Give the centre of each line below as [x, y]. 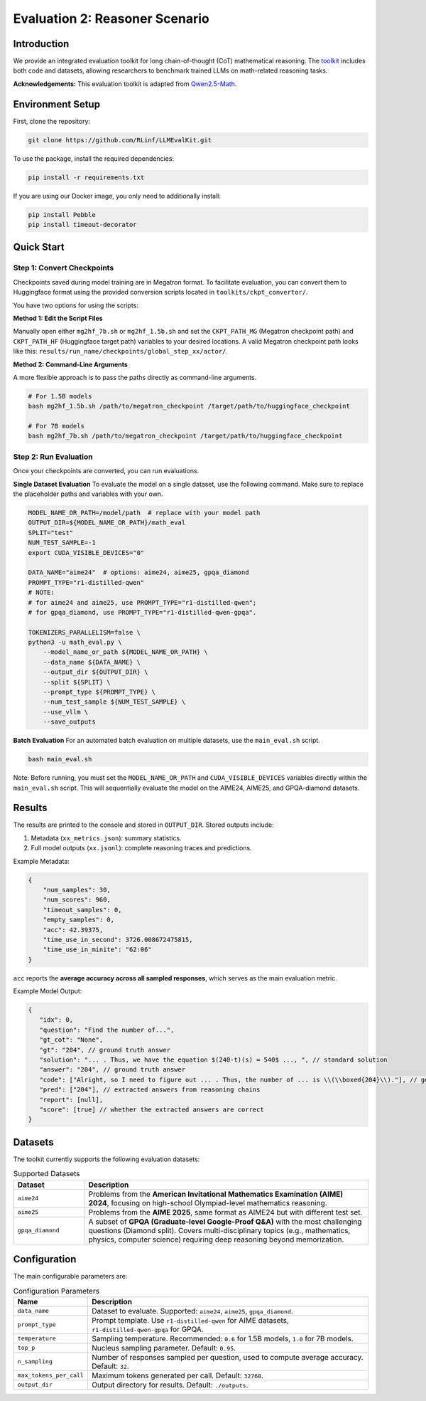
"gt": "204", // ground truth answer [105, 1050]
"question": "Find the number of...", [107, 1030]
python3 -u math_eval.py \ [75, 643]
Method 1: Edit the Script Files [58, 318]
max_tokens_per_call [51, 1376]
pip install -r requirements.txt [86, 177]
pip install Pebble [62, 215]
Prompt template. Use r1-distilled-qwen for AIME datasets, [190, 1320]
